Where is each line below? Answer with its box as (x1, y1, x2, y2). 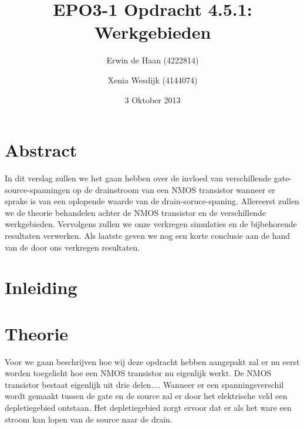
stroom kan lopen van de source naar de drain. (5, 413, 173, 425)
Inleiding (5, 275, 77, 299)
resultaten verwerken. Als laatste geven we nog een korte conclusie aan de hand (5, 229, 291, 241)
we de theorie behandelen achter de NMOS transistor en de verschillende (5, 206, 266, 218)
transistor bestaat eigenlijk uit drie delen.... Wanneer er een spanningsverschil (5, 378, 284, 390)
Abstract (5, 138, 77, 162)
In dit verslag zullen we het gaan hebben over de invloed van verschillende (5, 172, 272, 184)
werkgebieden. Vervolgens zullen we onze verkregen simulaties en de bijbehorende (5, 218, 297, 230)
